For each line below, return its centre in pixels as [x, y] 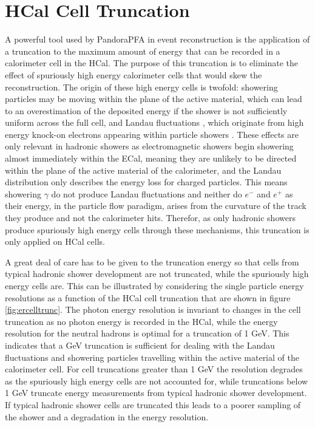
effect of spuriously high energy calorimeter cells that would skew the [134, 74]
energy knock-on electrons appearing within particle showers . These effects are [152, 134]
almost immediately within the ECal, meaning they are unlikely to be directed [151, 158]
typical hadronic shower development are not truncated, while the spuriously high [157, 274]
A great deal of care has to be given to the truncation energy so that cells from [152, 261]
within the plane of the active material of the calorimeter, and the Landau [143, 170]
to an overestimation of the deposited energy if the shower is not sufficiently [146, 110]
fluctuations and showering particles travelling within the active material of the [152, 357]
